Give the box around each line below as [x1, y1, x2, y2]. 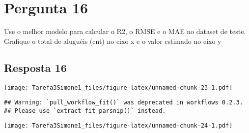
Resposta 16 [4, 60, 67, 75]
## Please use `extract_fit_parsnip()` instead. [4, 107, 166, 114]
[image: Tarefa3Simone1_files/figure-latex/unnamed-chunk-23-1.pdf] [4, 84, 233, 91]
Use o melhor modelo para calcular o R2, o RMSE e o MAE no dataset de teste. [4, 26, 246, 36]
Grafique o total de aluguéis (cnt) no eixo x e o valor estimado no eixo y [4, 35, 221, 46]
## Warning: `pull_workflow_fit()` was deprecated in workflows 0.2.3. [4, 99, 243, 106]
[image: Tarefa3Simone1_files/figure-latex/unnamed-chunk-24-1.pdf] [4, 122, 233, 130]
